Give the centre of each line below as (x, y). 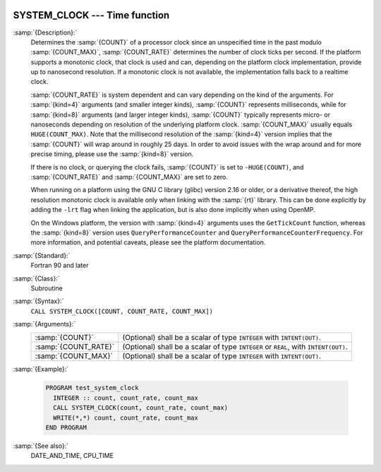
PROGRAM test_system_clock (92, 388)
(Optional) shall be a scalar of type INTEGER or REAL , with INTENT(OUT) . (235, 347)
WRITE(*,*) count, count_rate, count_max (126, 418)
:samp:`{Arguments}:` (44, 324)
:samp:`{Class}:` (36, 278)
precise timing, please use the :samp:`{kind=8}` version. (112, 154)
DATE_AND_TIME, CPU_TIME (72, 456)
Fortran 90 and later (60, 266)
